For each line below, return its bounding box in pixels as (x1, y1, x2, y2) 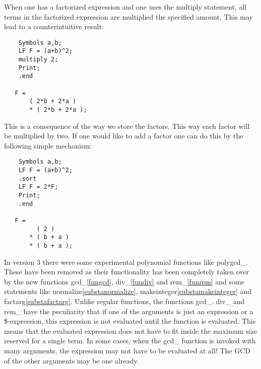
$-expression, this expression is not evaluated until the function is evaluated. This (4, 316, 256, 326)
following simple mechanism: (4, 140, 92, 151)
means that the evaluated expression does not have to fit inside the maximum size (4, 325, 257, 336)
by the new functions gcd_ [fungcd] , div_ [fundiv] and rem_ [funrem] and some (4, 276, 244, 286)
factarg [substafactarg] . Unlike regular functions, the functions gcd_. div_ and (4, 296, 245, 307)
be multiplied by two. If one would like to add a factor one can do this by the (4, 130, 243, 141)
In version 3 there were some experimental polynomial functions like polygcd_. (4, 256, 248, 267)
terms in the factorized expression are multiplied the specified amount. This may (4, 11, 253, 22)
